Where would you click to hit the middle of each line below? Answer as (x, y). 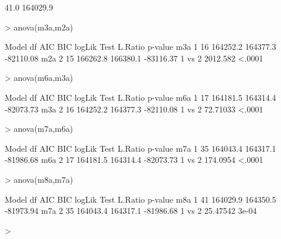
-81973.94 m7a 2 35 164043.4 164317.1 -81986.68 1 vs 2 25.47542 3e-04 (131, 211)
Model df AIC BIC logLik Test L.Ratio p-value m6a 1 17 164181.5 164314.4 (140, 97)
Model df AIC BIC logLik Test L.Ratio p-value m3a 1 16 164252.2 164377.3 (140, 47)
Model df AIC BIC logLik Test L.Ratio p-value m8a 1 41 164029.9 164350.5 (140, 199)
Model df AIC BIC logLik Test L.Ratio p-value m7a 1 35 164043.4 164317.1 (140, 148)
